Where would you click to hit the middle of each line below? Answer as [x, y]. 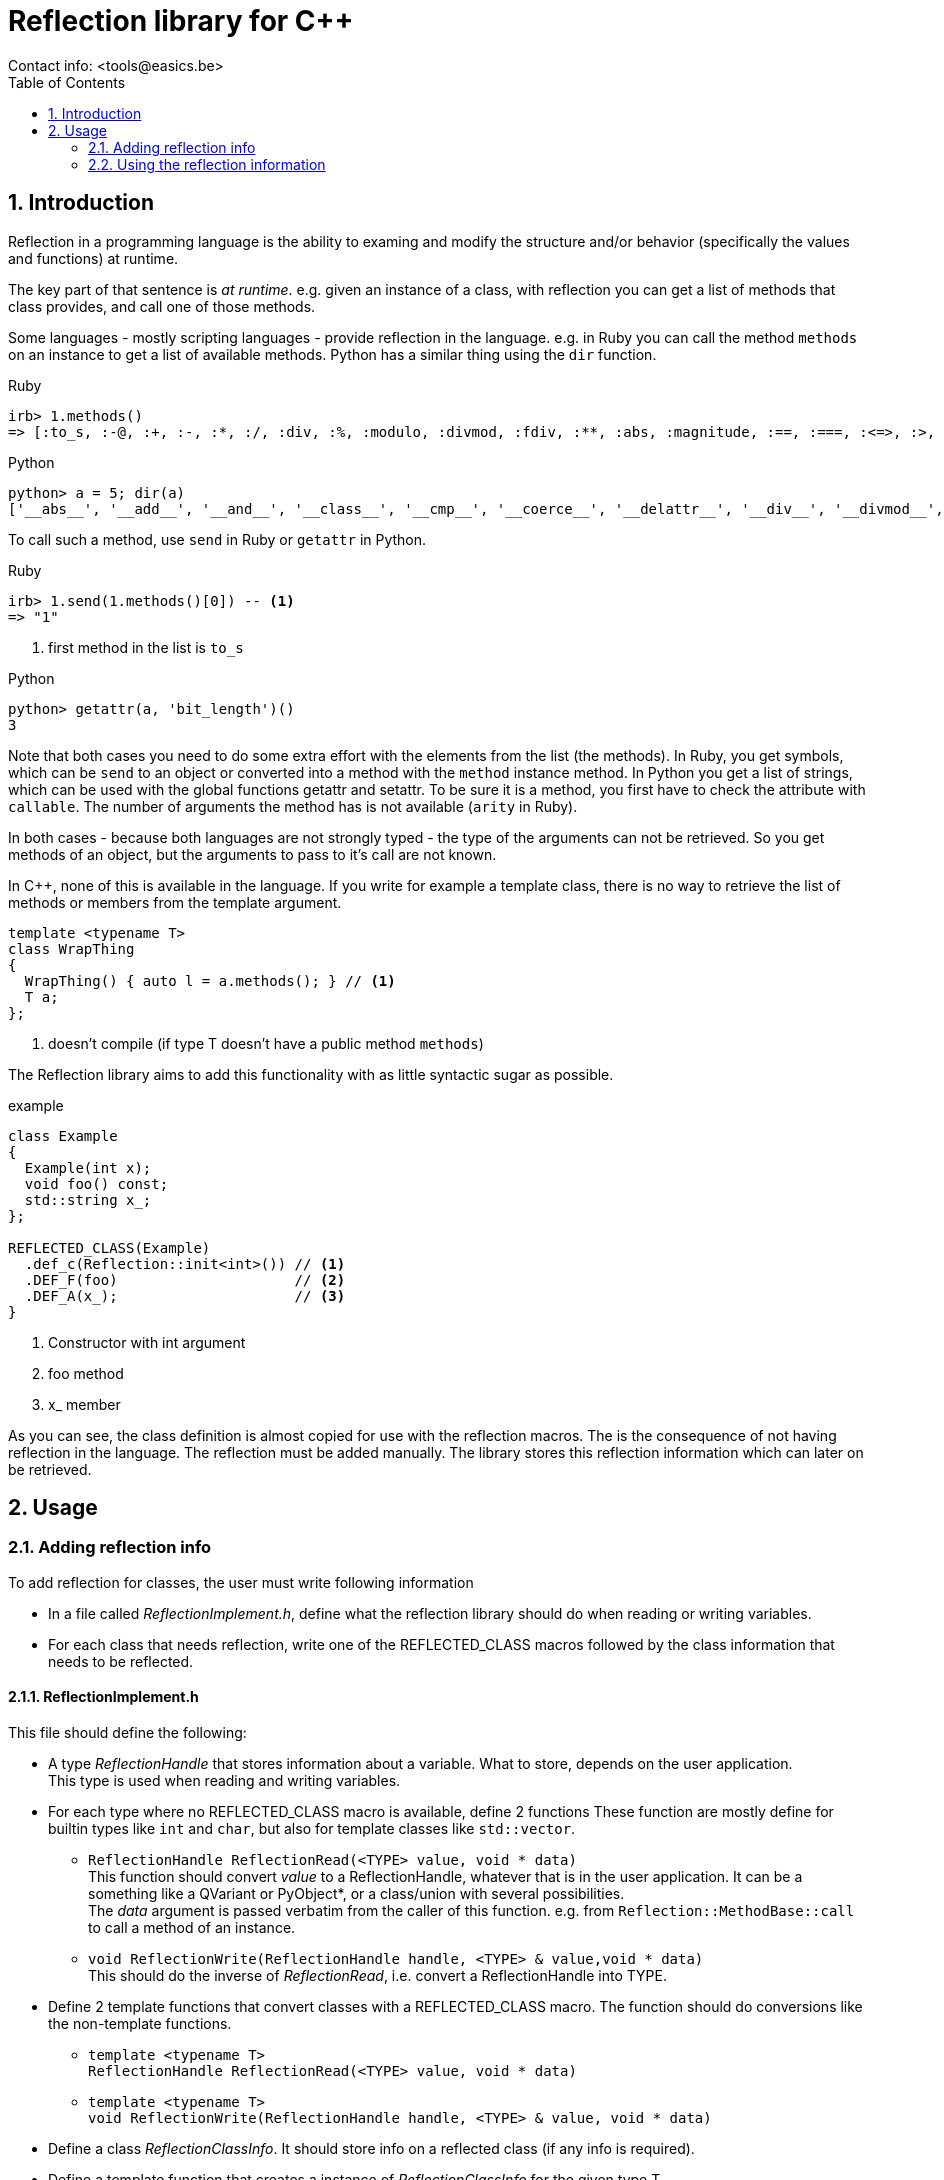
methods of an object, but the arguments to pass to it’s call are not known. [252, 854]
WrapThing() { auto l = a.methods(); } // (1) [210, 980]
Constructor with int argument [147, 1342]
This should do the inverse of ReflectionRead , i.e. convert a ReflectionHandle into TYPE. [377, 1976]
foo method [86, 1373]
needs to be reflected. [121, 1661]
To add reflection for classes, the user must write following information [241, 1582]
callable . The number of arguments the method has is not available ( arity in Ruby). [293, 806]
